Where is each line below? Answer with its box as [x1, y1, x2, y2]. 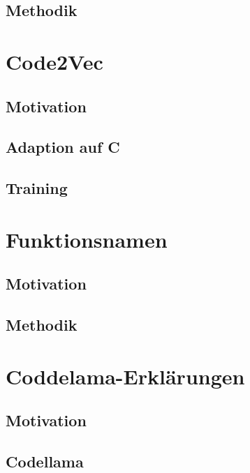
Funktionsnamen [6, 225, 168, 253]
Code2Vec [6, 47, 103, 75]
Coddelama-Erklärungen [6, 361, 245, 390]
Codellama [6, 450, 84, 472]
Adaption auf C [6, 136, 120, 158]
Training [6, 177, 68, 199]
